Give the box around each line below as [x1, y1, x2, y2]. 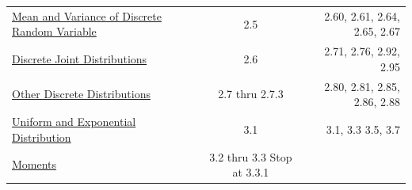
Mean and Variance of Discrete [12, 7, 162, 24]
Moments [12, 156, 57, 173]
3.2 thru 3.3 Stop [209, 148, 292, 165]
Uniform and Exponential [12, 113, 136, 130]
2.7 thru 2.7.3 [218, 85, 284, 102]
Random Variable [12, 23, 97, 40]
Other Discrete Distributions [12, 85, 151, 102]
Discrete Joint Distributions [12, 50, 147, 66]
